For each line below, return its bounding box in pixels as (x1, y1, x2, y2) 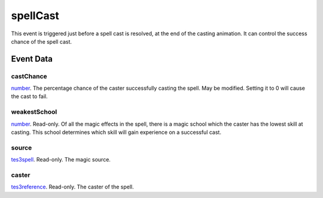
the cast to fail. (11, 93, 48, 100)
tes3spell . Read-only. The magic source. (11, 156, 111, 163)
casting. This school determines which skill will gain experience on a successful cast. (11, 129, 221, 136)
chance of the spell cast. (11, 38, 72, 45)
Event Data (11, 54, 53, 64)
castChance (11, 72, 47, 80)
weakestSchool (11, 108, 57, 116)
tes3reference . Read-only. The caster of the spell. (11, 183, 134, 191)
